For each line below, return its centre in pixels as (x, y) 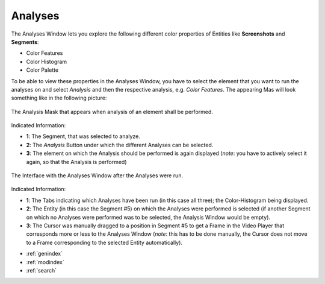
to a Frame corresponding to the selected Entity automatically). (104, 242)
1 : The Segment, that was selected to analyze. (83, 136)
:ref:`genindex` (45, 254)
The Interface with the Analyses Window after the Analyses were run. (97, 175)
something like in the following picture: (59, 98)
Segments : (25, 42)
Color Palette (42, 70)
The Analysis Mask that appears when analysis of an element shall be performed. (112, 112)
